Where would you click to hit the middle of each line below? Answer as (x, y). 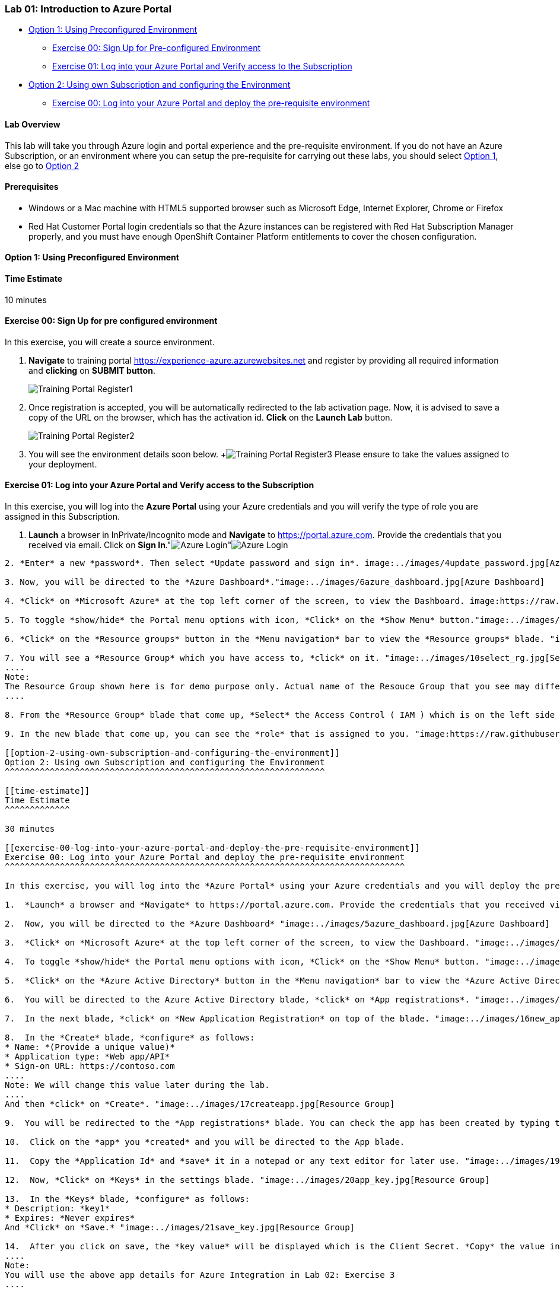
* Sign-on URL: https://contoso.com (90, 1066)
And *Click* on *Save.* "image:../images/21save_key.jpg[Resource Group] (180, 1228)
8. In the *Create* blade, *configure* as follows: (130, 1038)
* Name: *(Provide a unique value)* (90, 1047)
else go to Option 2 (42, 166)
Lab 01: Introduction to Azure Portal (88, 9)
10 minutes (26, 300)
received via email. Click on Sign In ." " (130, 545)
